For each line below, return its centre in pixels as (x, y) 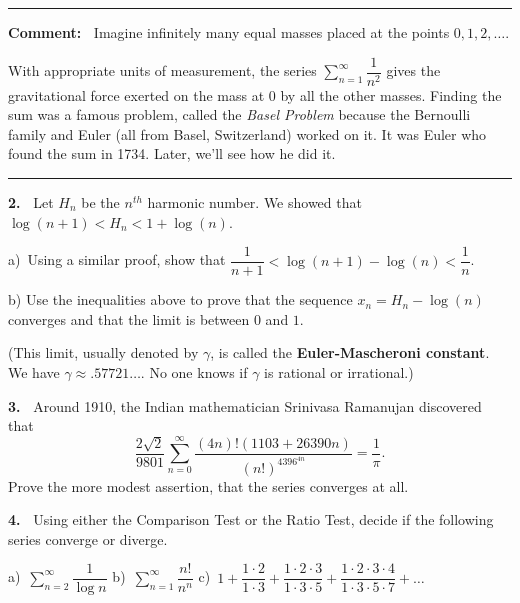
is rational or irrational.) (339, 372)
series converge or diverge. (88, 538)
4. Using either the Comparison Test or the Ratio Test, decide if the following (251, 519)
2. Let (31, 202)
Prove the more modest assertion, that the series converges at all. (208, 485)
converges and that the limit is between (129, 318)
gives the (413, 70)
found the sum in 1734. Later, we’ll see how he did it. (172, 153)
